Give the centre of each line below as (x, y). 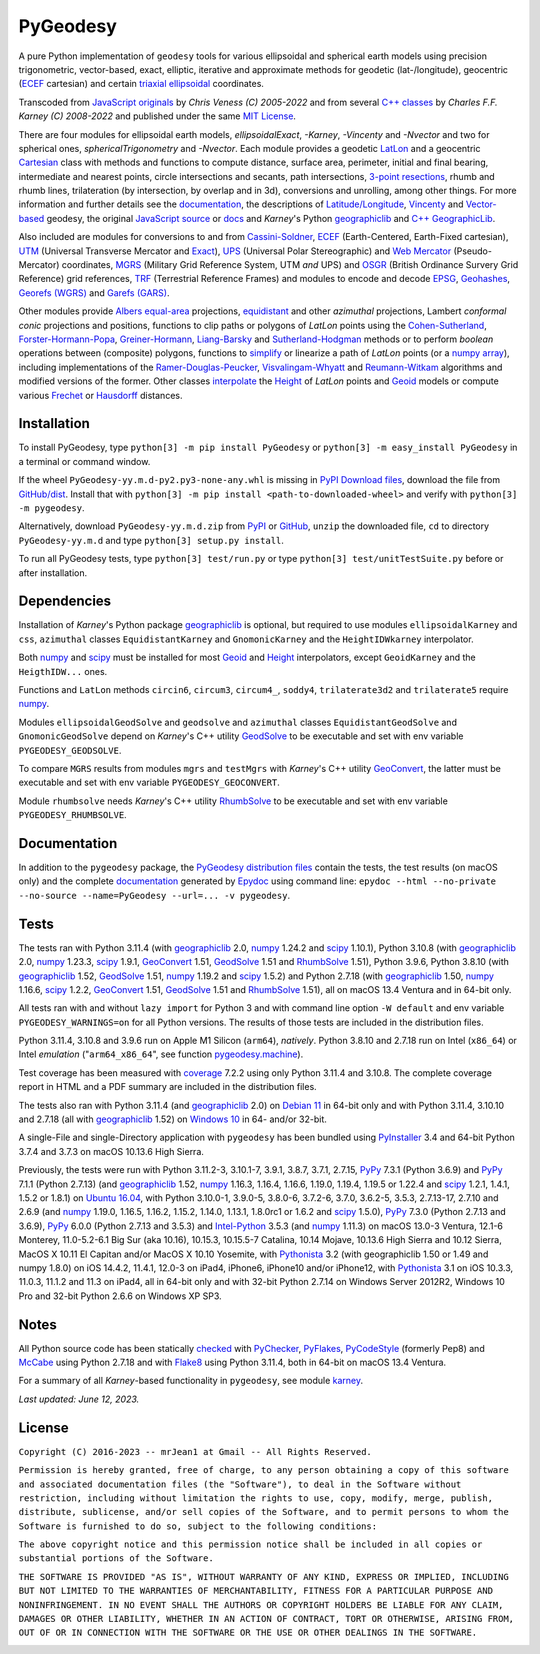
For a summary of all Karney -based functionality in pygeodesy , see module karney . (191, 1381)
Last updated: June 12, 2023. (79, 1399)
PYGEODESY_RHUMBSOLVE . (72, 815)
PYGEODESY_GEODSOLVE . (70, 750)
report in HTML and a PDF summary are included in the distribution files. (167, 1087)
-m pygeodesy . (51, 508)
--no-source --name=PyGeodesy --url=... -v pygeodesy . (154, 895)
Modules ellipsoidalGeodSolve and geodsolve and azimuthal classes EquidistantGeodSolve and (237, 722)
